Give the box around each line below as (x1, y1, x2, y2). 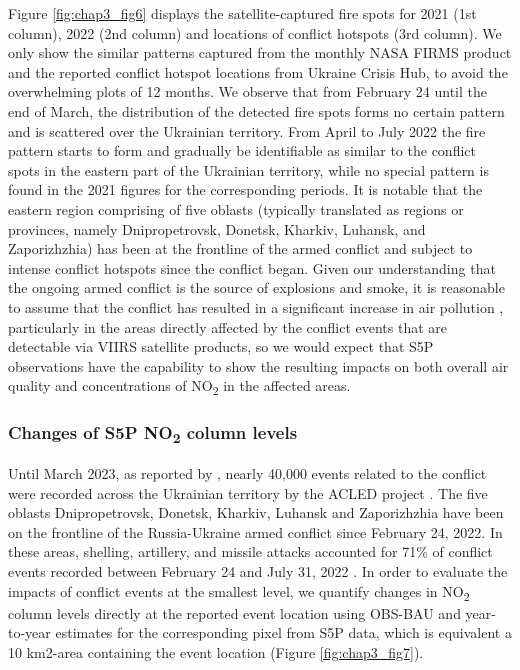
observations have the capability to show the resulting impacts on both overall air (8, 355, 509, 376)
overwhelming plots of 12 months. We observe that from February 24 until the (8, 81, 487, 102)
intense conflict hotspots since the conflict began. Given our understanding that (8, 257, 496, 278)
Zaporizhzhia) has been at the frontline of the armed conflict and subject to (8, 238, 473, 259)
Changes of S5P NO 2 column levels (8, 420, 298, 448)
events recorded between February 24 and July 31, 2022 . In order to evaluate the (8, 561, 508, 582)
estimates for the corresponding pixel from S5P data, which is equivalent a (55, 622, 512, 643)
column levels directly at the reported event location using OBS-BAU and (8, 602, 461, 623)
